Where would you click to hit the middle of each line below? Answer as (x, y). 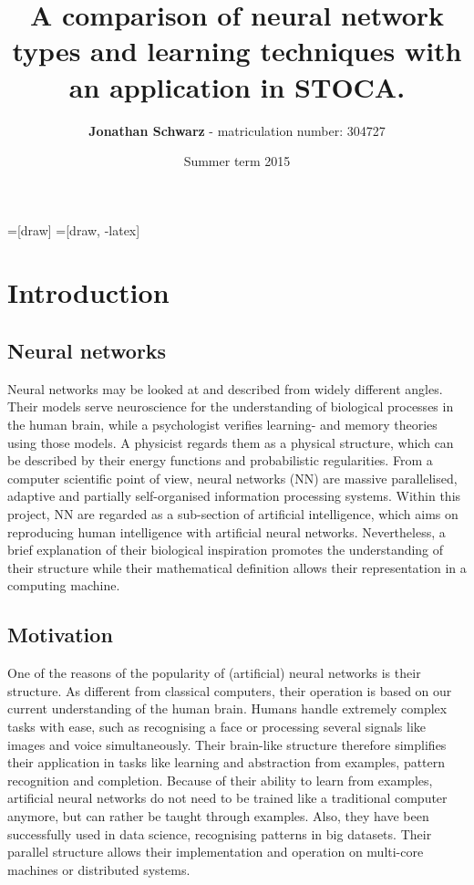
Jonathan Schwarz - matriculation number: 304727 (237, 130)
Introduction (88, 292)
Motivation (60, 635)
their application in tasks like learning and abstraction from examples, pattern (227, 762)
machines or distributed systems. (99, 869)
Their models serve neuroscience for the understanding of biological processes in (231, 406)
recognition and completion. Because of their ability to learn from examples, (220, 780)
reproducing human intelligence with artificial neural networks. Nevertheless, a (227, 531)
